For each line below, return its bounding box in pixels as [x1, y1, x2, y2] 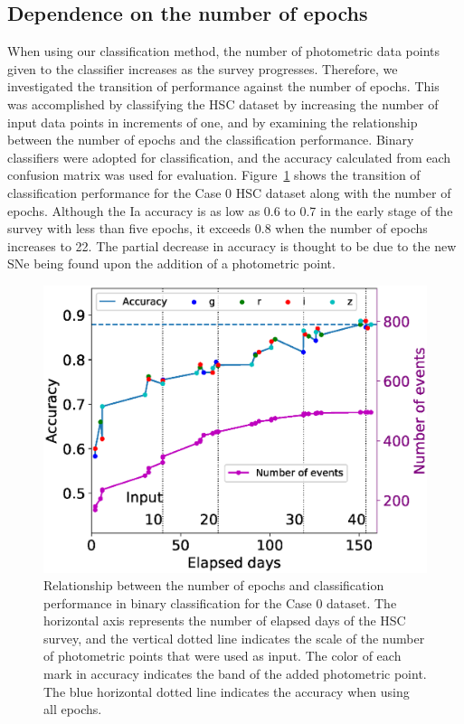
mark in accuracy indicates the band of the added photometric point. [43, 664, 427, 683]
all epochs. [43, 700, 102, 719]
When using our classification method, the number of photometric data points [7, 42, 440, 61]
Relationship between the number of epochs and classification [43, 576, 384, 595]
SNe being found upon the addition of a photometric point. [7, 254, 336, 273]
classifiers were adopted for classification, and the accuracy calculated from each [7, 147, 451, 166]
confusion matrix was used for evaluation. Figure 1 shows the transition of [7, 165, 421, 184]
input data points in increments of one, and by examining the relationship [7, 112, 418, 131]
